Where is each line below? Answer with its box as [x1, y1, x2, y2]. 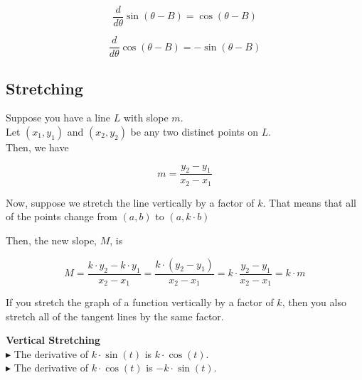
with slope [123, 110, 169, 125]
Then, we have [6, 139, 69, 154]
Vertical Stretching [6, 332, 100, 347]
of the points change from [6, 209, 117, 224]
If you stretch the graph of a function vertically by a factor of [6, 295, 274, 310]
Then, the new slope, [6, 232, 97, 247]
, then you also [282, 295, 346, 310]
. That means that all [262, 195, 357, 210]
